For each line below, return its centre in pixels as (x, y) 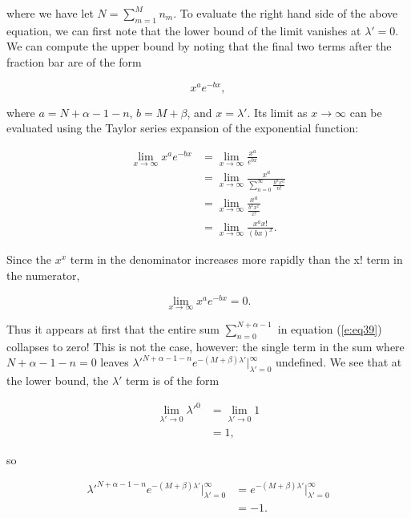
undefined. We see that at (339, 362)
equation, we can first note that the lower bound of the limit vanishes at (184, 30)
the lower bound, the (58, 380)
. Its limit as (277, 112)
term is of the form (173, 380)
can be (366, 112)
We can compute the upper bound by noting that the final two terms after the (199, 46)
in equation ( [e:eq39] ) (330, 328)
